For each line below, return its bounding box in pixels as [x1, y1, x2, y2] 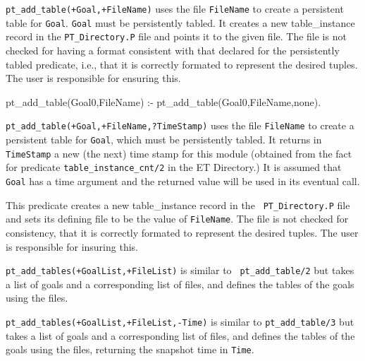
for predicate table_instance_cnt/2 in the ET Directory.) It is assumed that [6, 160, 342, 174]
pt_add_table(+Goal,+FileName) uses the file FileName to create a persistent [6, 1, 344, 16]
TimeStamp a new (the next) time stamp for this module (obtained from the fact [6, 146, 352, 160]
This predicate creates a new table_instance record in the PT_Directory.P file [6, 197, 350, 212]
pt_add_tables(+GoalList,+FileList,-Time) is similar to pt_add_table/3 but [6, 314, 354, 329]
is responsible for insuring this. [6, 239, 138, 254]
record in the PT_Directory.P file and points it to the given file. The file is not [6, 29, 347, 44]
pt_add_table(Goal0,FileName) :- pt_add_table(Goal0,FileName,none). [6, 94, 321, 109]
